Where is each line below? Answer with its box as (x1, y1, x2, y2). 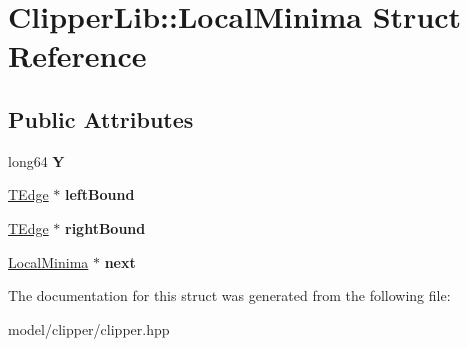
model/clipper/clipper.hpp (8, 318, 170, 339)
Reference (8, 35, 147, 76)
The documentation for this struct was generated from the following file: (8, 285, 451, 306)
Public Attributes (8, 103, 194, 134)
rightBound (65, 217, 146, 238)
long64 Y (8, 150, 65, 171)
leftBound (65, 184, 135, 205)
